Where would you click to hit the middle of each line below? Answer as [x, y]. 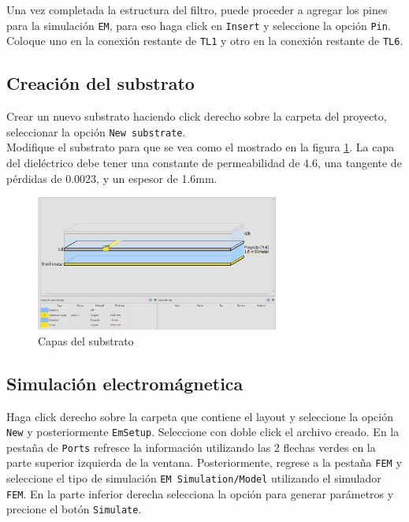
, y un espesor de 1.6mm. [157, 178]
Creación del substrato [100, 83]
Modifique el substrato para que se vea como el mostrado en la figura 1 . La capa [201, 147]
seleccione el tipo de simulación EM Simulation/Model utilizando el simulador [194, 478]
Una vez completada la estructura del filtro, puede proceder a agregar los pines [197, 9]
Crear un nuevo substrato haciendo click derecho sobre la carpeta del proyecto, [197, 116]
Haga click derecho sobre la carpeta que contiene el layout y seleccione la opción [200, 416]
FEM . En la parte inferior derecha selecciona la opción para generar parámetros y [200, 493]
